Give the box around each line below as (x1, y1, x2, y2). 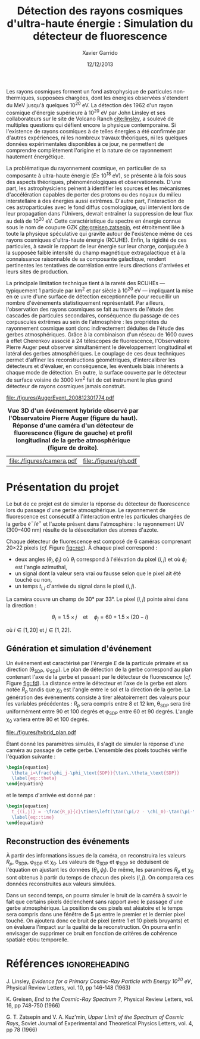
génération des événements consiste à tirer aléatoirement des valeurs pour (6, 694, 190, 701)
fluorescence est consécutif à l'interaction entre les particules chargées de (6, 513, 190, 520)
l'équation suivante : (6, 753, 56, 760)
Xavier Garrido (82, 49, 118, 56)
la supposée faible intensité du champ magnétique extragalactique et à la (6, 249, 186, 256)
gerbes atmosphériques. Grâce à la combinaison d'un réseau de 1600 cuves (6, 331, 193, 338)
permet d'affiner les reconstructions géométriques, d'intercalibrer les (6, 356, 176, 364)
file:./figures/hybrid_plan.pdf (6, 728, 76, 736)
